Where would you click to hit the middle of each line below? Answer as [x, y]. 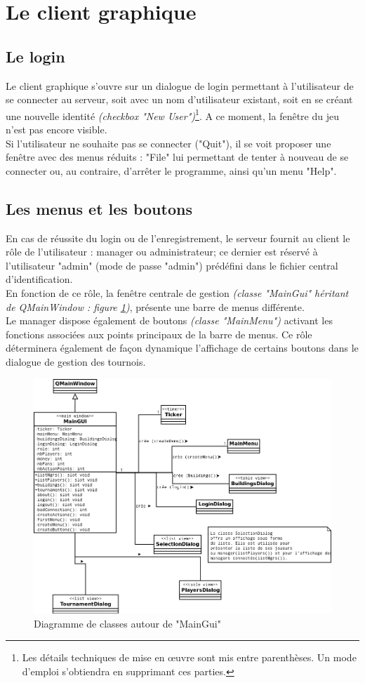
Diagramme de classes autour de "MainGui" [127, 623]
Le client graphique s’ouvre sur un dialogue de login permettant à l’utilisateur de [180, 85]
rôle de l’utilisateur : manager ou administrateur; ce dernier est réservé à [162, 252]
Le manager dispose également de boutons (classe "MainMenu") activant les [169, 320]
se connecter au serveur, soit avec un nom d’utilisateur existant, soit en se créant [179, 99]
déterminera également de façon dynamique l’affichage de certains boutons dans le [182, 348]
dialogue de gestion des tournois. [76, 361]
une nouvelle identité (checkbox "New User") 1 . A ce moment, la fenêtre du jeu [172, 114]
